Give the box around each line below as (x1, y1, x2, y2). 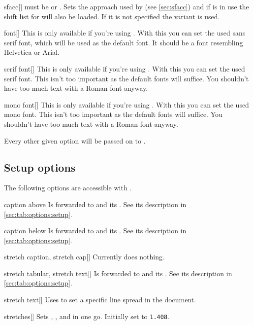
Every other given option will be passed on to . (4, 135, 146, 145)
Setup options (4, 159, 76, 175)
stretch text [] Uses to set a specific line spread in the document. (4, 294, 196, 305)
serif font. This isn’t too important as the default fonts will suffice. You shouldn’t (4, 73, 249, 83)
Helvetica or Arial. (4, 47, 60, 57)
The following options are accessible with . (4, 182, 132, 193)
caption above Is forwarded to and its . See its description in (4, 199, 187, 209)
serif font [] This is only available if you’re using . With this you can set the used (4, 63, 245, 73)
